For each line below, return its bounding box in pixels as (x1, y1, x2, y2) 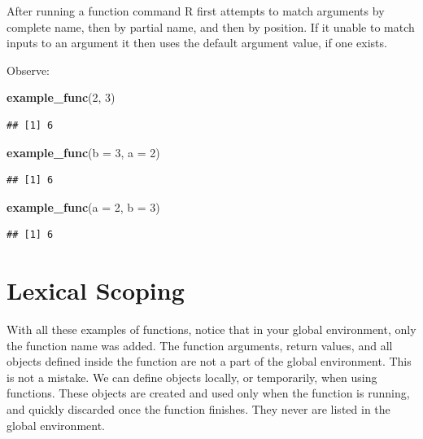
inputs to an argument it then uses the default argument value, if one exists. (7, 34, 387, 51)
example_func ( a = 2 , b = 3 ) (7, 198, 160, 215)
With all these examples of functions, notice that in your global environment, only (7, 321, 416, 338)
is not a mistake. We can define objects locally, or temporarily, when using (7, 368, 377, 385)
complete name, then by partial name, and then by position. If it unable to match (7, 18, 415, 35)
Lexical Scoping (7, 274, 185, 307)
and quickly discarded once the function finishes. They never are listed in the (7, 401, 390, 418)
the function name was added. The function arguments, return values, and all (7, 336, 393, 353)
